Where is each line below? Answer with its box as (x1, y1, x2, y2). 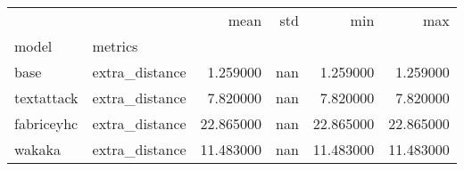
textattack (14, 87, 79, 108)
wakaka (14, 139, 62, 159)
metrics (92, 36, 138, 56)
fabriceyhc (14, 113, 79, 134)
